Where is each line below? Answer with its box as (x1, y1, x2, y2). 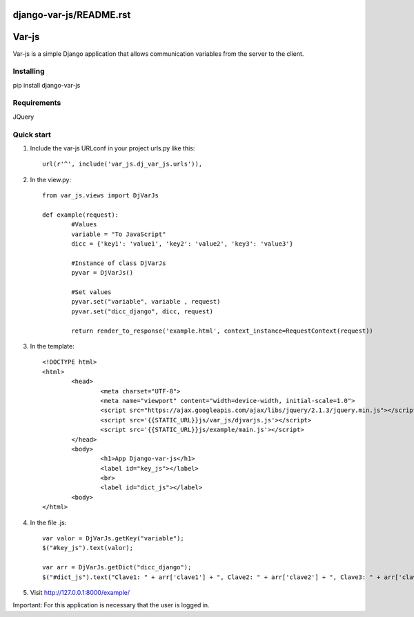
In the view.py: (30, 175, 72, 184)
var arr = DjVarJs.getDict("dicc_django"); (42, 563, 192, 571)
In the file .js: (30, 518, 67, 527)
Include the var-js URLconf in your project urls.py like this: (30, 144, 195, 152)
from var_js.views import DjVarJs (42, 192, 159, 199)
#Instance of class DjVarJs (71, 259, 166, 267)
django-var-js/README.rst (12, 9, 131, 21)
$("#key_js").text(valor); (42, 544, 134, 552)
